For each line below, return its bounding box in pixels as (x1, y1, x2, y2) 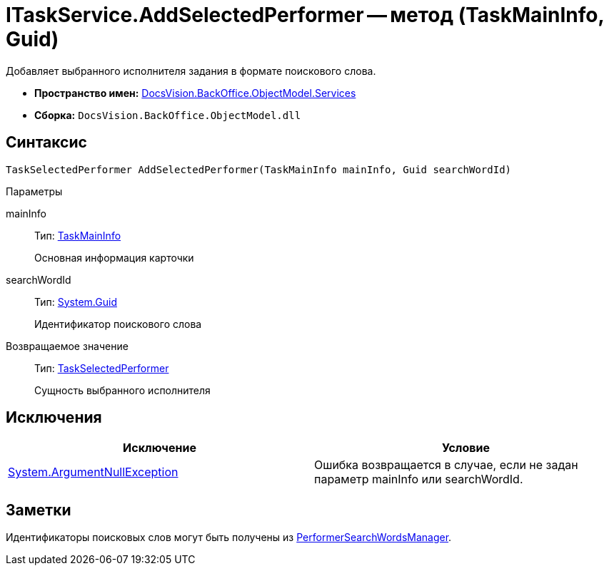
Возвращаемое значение (6, 339, 129, 352)
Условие (442, 441, 490, 456)
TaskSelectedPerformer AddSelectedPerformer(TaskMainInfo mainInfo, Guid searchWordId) (6, 163, 512, 175)
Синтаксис (6, 133, 87, 152)
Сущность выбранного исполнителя (34, 384, 211, 396)
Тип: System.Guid (34, 295, 117, 308)
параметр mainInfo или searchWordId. (314, 472, 523, 487)
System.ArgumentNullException (8, 465, 178, 480)
